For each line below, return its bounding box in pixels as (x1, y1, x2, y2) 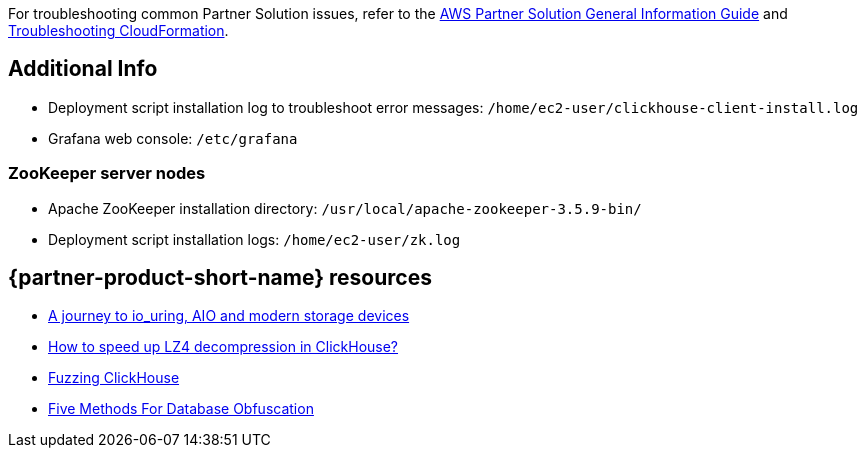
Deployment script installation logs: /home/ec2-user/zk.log (48, 230, 461, 248)
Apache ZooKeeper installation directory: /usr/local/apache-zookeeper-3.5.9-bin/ (48, 199, 642, 217)
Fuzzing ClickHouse (48, 369, 180, 387)
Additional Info (8, 56, 158, 82)
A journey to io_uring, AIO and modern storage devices (48, 307, 410, 325)
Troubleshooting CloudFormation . (8, 22, 229, 39)
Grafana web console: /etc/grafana (48, 129, 298, 147)
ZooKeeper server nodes (8, 163, 206, 184)
